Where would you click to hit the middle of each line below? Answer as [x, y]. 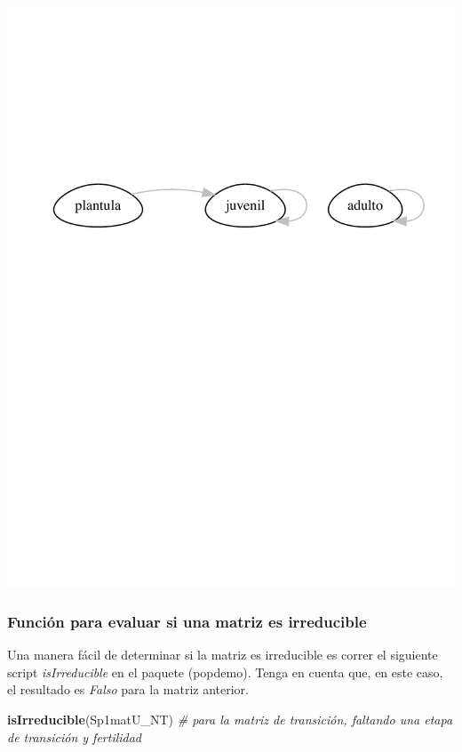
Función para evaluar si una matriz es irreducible [187, 621]
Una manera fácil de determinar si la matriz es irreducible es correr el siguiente [223, 655]
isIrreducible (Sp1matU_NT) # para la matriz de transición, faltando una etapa [230, 720]
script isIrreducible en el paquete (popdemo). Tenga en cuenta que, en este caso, [225, 672]
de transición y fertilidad [75, 736]
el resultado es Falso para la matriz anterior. [128, 689]
